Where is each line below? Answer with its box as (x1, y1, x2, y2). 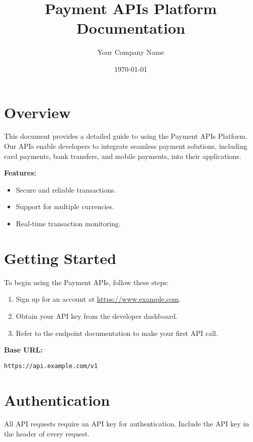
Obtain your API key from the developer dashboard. (16, 310, 178, 321)
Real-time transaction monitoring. (16, 218, 121, 228)
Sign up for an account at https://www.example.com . (16, 294, 181, 304)
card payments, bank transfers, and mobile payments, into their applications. (4, 150, 241, 161)
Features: (4, 167, 37, 178)
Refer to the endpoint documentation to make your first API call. (16, 327, 218, 338)
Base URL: (4, 344, 43, 355)
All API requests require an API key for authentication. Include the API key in (4, 418, 249, 429)
